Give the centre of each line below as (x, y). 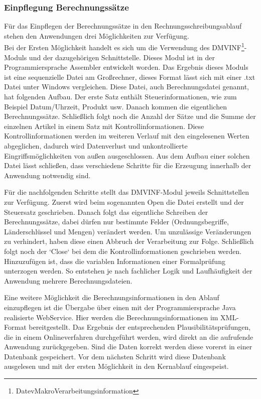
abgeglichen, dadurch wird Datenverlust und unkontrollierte (96, 146)
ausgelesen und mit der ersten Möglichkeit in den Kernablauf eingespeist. (116, 366)
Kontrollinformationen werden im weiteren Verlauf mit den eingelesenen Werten (127, 136)
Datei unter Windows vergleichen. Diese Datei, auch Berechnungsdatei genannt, (126, 87)
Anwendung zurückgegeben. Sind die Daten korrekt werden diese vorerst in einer (128, 347)
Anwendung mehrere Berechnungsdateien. (68, 280)
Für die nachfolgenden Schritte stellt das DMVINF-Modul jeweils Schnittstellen (126, 192)
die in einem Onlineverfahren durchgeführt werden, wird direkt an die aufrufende (129, 337)
